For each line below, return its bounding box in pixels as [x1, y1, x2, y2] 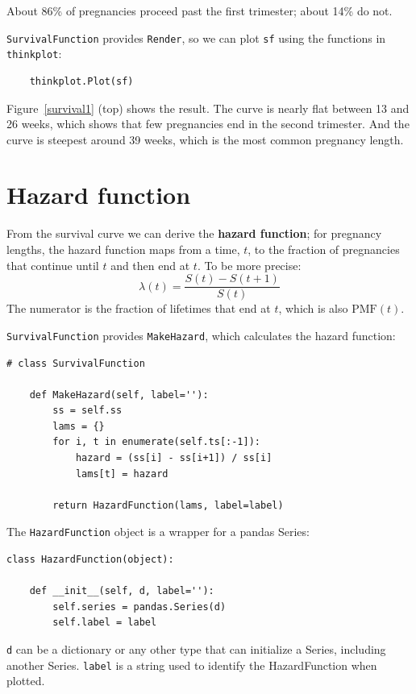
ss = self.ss [52, 405, 123, 417]
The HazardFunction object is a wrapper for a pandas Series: [6, 523, 310, 540]
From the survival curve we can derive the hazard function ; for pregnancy [6, 225, 382, 242]
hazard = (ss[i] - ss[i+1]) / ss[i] [75, 452, 272, 464]
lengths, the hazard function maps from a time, [6, 241, 240, 257]
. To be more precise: [197, 256, 302, 273]
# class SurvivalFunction [6, 357, 145, 369]
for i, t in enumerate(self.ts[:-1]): [52, 436, 260, 448]
